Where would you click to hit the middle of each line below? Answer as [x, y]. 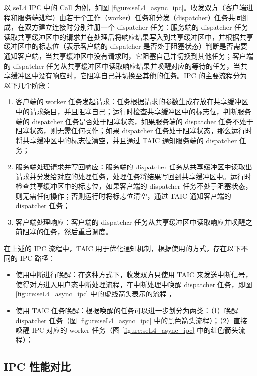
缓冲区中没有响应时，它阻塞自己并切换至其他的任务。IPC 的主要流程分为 [129, 75]
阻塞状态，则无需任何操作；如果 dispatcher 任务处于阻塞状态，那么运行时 [134, 131]
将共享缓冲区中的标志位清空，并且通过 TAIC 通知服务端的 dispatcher [126, 140]
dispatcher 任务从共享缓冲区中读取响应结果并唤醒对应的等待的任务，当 [127, 65]
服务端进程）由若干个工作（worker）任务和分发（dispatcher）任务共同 [130, 17]
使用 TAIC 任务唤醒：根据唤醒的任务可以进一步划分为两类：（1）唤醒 [127, 311]
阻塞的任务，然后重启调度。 [67, 231]
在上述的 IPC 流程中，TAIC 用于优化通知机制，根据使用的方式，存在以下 [123, 248]
